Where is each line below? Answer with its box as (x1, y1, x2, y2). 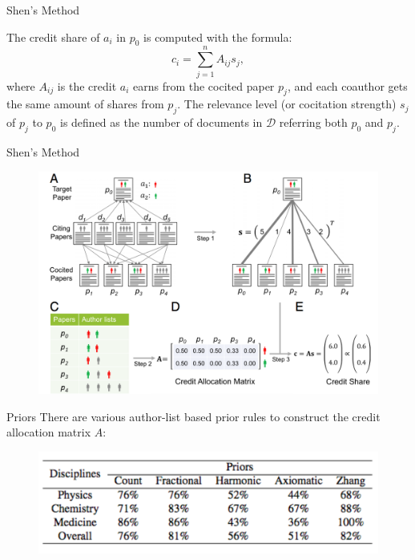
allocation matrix (6, 424, 91, 440)
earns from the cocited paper (132, 77, 275, 94)
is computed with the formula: (143, 28, 292, 45)
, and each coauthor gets (287, 77, 408, 94)
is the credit (57, 77, 117, 94)
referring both (279, 114, 348, 131)
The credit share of (6, 28, 100, 45)
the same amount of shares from (6, 95, 164, 112)
